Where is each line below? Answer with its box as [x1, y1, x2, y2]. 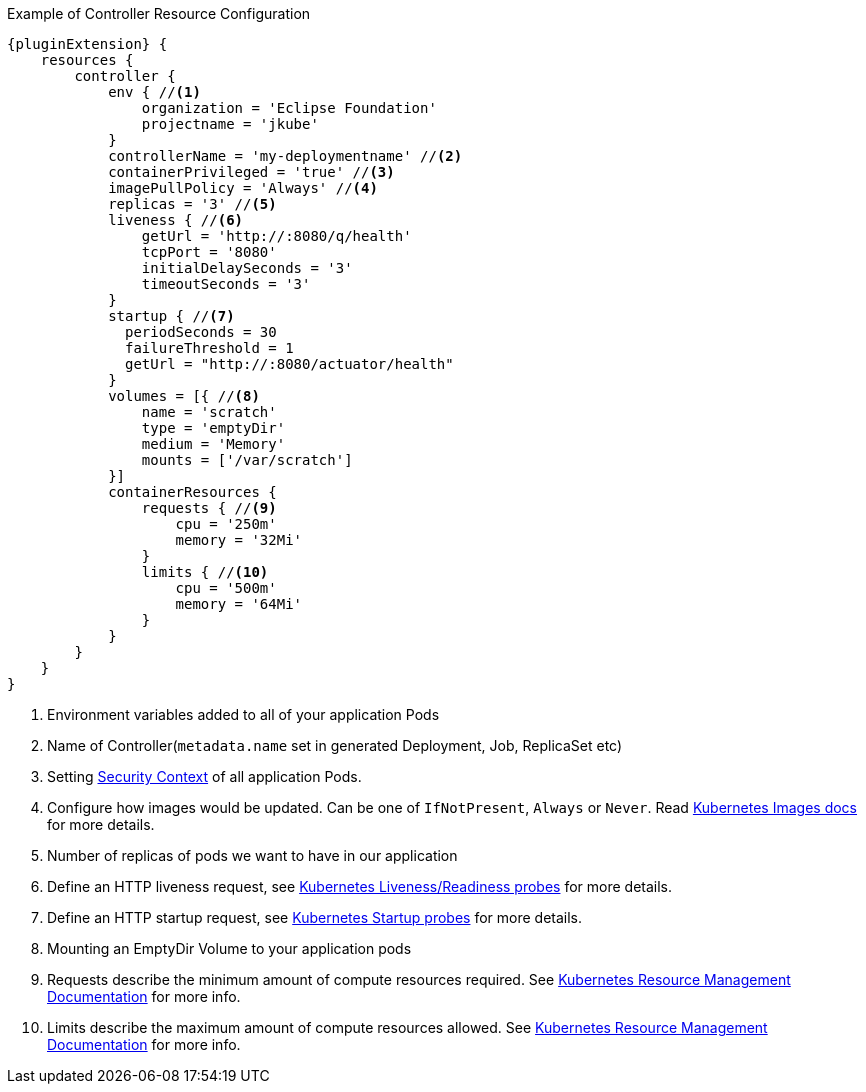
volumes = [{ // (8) [108, 388, 260, 404]
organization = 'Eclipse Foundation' [141, 100, 437, 116]
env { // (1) [108, 84, 201, 100]
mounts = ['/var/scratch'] [141, 452, 353, 468]
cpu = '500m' [175, 580, 277, 596]
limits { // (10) [141, 564, 269, 580]
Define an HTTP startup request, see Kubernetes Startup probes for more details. [47, 909, 583, 926]
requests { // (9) [141, 500, 277, 516]
